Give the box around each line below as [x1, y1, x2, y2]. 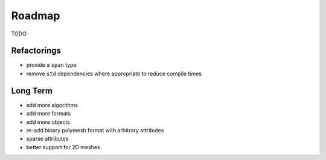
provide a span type [26, 61, 77, 69]
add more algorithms [26, 101, 78, 108]
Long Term [11, 85, 53, 96]
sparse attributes [26, 135, 69, 143]
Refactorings [11, 46, 62, 56]
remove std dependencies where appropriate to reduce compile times [26, 70, 202, 77]
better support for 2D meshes [26, 143, 100, 150]
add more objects [26, 118, 71, 126]
